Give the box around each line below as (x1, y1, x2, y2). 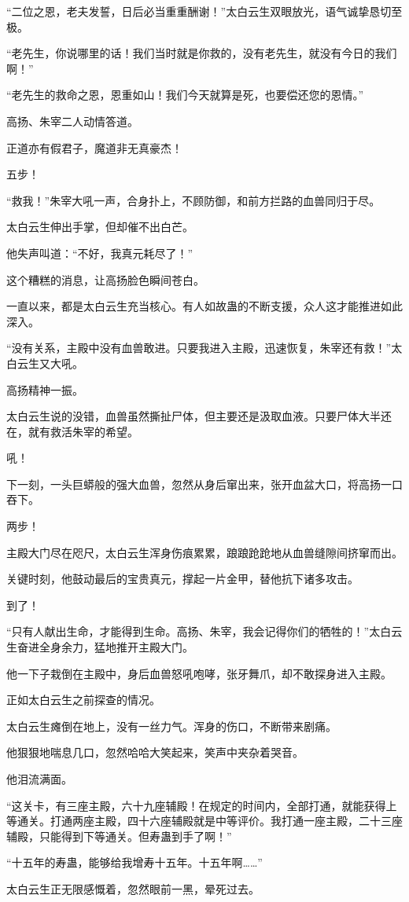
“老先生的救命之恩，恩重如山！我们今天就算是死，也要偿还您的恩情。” (6, 86, 364, 103)
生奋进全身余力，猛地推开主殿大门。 (6, 639, 193, 655)
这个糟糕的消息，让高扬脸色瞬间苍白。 (6, 271, 204, 288)
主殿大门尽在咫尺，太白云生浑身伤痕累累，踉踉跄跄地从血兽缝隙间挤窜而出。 (6, 544, 403, 560)
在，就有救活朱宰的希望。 (6, 423, 138, 439)
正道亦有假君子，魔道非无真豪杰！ (6, 139, 182, 156)
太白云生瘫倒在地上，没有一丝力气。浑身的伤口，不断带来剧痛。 (6, 717, 337, 734)
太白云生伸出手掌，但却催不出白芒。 (6, 218, 193, 235)
